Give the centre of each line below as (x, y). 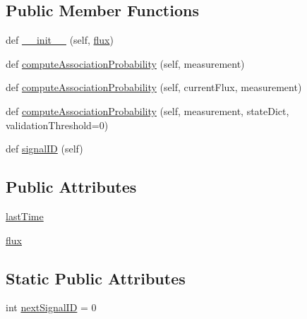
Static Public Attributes (96, 278)
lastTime (25, 216)
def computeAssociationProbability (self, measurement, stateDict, (148, 110)
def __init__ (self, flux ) (60, 40)
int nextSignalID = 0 (51, 307)
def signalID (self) (44, 149)
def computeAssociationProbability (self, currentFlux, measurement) (154, 87)
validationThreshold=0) (57, 125)
